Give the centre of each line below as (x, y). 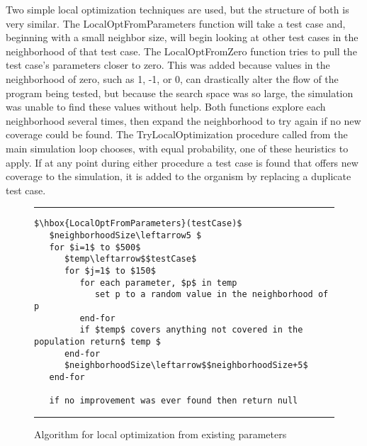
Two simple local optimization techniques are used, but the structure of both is (177, 9)
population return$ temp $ (97, 341)
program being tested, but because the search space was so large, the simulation (180, 93)
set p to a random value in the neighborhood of (211, 295)
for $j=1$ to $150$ (110, 271)
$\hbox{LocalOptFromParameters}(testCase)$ (138, 224)
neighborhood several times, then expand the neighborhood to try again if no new (183, 120)
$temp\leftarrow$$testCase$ (130, 259)
